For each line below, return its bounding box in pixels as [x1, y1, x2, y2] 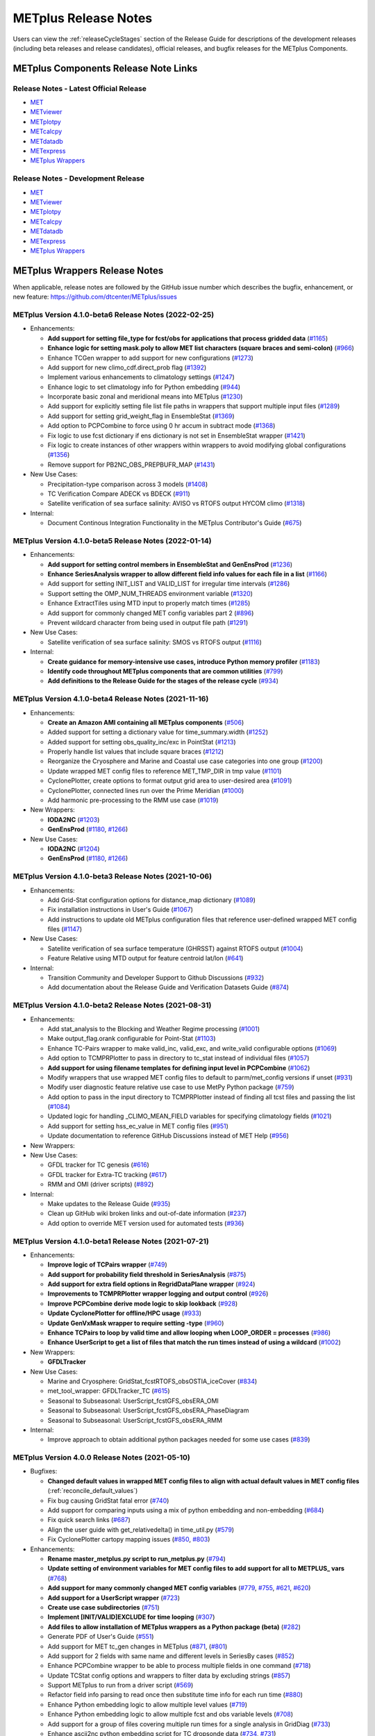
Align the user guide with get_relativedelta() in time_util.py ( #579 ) [47, 1525, 235, 1534]
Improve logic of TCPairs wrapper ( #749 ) [47, 1260, 168, 1269]
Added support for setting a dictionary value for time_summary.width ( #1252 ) [47, 728, 269, 736]
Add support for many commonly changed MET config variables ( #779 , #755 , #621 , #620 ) [47, 1584, 311, 1592]
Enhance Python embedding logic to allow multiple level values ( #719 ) [47, 1700, 248, 1708]
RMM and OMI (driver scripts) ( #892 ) [47, 1180, 154, 1189]
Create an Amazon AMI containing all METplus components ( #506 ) [47, 718, 244, 726]
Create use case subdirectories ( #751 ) [47, 1603, 160, 1611]
